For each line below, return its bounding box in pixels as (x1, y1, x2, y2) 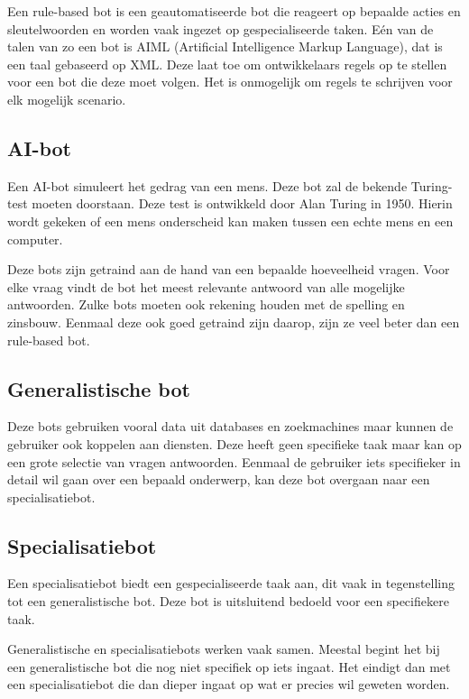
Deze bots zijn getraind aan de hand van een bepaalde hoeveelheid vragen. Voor (7, 260, 450, 279)
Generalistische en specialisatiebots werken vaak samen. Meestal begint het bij (7, 639, 440, 658)
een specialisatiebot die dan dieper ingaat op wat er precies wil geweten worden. (7, 675, 450, 694)
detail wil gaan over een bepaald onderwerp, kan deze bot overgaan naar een (7, 470, 430, 489)
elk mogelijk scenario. (7, 89, 126, 108)
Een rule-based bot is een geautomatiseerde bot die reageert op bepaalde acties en (7, 2, 461, 20)
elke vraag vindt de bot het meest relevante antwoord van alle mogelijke (7, 277, 405, 296)
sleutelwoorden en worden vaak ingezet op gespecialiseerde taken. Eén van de (7, 19, 434, 38)
